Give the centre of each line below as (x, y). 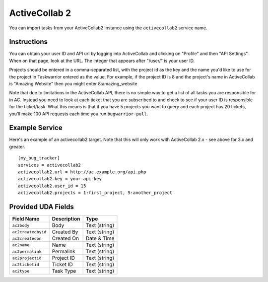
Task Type (64, 271)
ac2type (21, 271)
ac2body (21, 225)
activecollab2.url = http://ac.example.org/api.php (82, 172)
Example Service (36, 128)
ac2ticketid (26, 264)
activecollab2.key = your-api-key (60, 179)
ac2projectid (27, 258)
